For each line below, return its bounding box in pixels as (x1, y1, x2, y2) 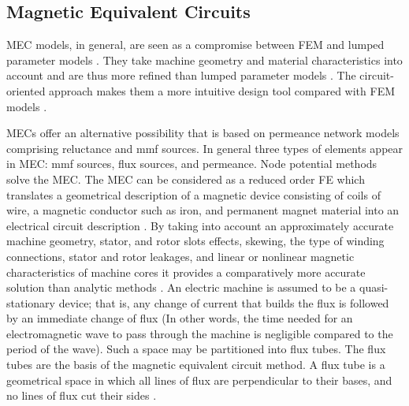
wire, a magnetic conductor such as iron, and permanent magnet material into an (6, 202, 400, 218)
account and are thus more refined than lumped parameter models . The (6, 67, 356, 84)
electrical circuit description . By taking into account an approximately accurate (6, 217, 394, 233)
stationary (6, 294, 55, 311)
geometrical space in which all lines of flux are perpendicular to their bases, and (6, 371, 392, 388)
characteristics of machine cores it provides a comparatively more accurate (6, 263, 366, 280)
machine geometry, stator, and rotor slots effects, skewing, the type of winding (6, 233, 385, 249)
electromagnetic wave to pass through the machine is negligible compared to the (6, 325, 393, 341)
